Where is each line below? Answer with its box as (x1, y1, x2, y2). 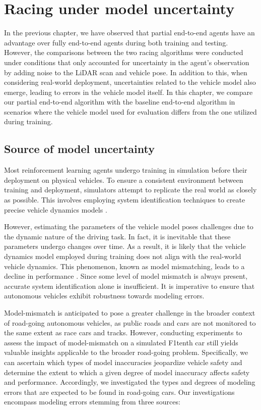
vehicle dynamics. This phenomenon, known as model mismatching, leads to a (4, 261, 245, 271)
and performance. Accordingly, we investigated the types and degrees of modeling (4, 377, 255, 387)
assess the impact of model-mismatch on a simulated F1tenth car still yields (4, 337, 238, 347)
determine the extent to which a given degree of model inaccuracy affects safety (4, 367, 250, 377)
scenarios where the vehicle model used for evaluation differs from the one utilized (4, 106, 257, 117)
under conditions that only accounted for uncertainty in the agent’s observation (4, 57, 249, 67)
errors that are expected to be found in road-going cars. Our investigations (4, 386, 235, 397)
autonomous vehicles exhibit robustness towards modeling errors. (4, 290, 205, 301)
